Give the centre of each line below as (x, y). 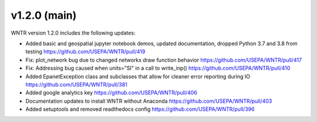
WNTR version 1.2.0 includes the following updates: (73, 33)
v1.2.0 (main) (44, 15)
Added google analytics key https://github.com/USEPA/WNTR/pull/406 (112, 93)
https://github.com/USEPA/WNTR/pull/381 (76, 84)
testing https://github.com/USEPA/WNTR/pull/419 (85, 52)
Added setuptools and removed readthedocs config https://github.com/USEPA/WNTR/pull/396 (140, 109)
